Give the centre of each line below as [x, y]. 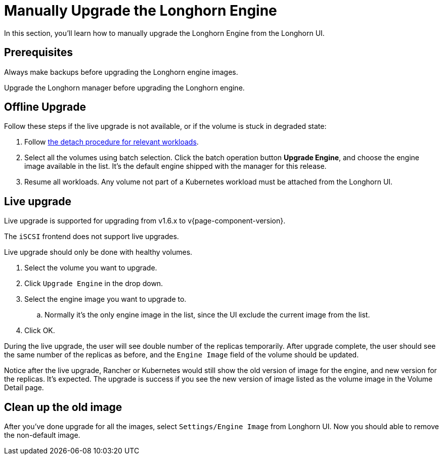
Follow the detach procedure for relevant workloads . [112, 142]
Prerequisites [38, 53]
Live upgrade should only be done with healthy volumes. [98, 252]
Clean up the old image [63, 407]
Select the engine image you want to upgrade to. [105, 299]
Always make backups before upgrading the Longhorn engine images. [121, 72]
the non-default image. [42, 435]
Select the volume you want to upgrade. [91, 268]
